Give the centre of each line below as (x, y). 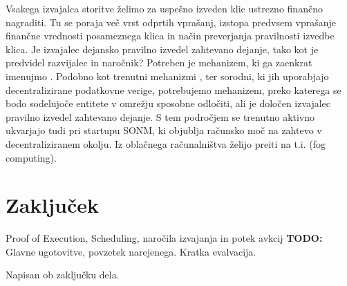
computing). (31, 157)
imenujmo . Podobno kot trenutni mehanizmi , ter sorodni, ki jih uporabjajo (167, 76)
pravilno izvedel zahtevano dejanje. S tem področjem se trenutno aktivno (160, 116)
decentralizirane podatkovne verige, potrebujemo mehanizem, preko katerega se (173, 89)
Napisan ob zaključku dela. (63, 275)
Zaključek (53, 205)
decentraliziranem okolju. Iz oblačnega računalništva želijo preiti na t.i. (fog (166, 143)
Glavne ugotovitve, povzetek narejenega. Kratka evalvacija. (131, 251)
